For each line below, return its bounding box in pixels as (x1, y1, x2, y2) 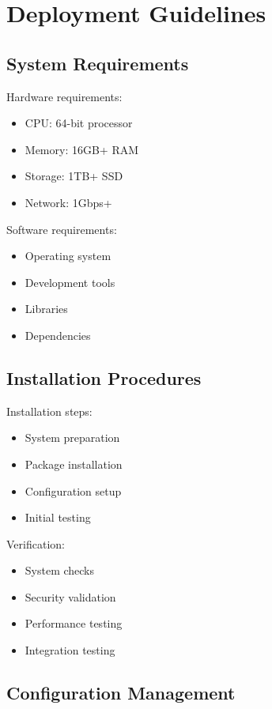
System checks (25, 562, 95, 579)
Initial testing (25, 509, 91, 526)
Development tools (25, 273, 115, 290)
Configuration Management (6, 681, 236, 705)
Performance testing (25, 615, 123, 632)
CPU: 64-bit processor (25, 115, 133, 131)
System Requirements (6, 51, 189, 75)
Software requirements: (6, 221, 117, 237)
